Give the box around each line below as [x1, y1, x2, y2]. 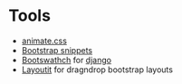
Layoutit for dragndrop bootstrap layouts [21, 64, 174, 75]
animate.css [21, 35, 67, 46]
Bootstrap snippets [21, 44, 92, 55]
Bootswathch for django [21, 54, 112, 65]
